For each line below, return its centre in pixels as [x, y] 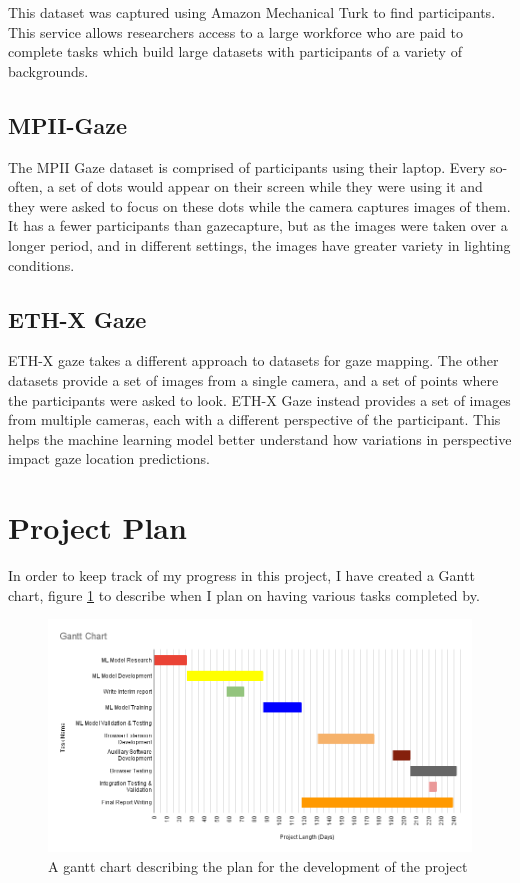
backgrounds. [48, 70]
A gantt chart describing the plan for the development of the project [258, 865]
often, [25, 186]
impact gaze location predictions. [109, 458]
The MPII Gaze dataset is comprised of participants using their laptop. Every [247, 166]
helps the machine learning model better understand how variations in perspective [260, 438]
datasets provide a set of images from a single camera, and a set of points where [253, 379]
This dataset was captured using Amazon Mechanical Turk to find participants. [252, 12]
